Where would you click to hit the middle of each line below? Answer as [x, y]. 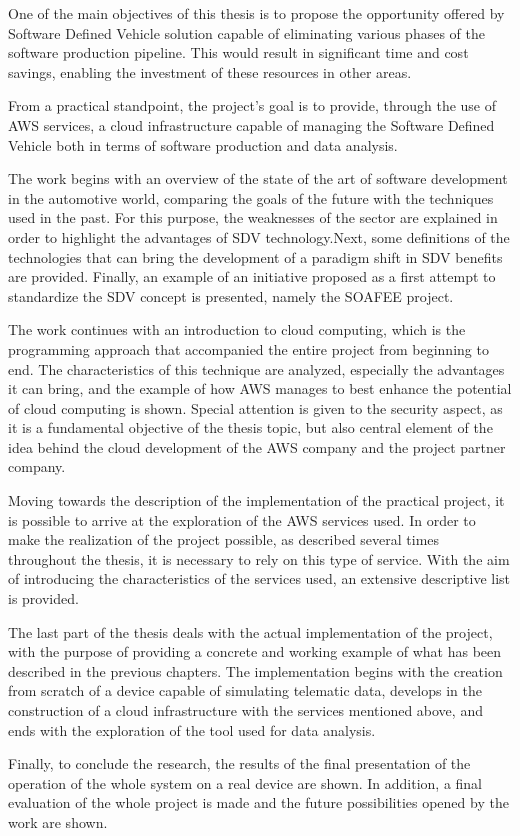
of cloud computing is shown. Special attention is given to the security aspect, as [255, 407]
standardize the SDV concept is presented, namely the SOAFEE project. [231, 295]
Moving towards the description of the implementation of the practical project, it [256, 500]
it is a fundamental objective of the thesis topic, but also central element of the [250, 427]
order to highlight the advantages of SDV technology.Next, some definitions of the [259, 236]
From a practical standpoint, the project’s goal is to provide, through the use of [252, 105]
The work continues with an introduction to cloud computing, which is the [237, 329]
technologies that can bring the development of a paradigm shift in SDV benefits [255, 256]
